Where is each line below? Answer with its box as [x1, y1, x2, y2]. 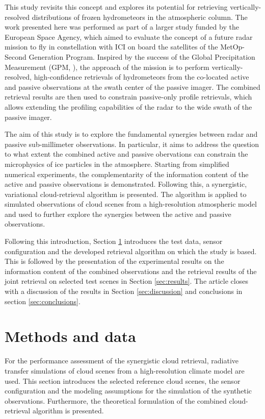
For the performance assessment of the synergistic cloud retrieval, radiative [5, 355, 239, 366]
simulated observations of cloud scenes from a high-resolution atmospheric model [5, 199, 257, 209]
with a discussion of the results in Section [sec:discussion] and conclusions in [5, 286, 243, 297]
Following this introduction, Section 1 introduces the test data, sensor [5, 236, 223, 247]
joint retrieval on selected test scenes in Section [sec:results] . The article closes [5, 276, 248, 286]
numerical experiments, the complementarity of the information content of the [5, 168, 249, 179]
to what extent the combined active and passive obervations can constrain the [5, 149, 248, 159]
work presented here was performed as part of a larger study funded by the [5, 21, 239, 32]
